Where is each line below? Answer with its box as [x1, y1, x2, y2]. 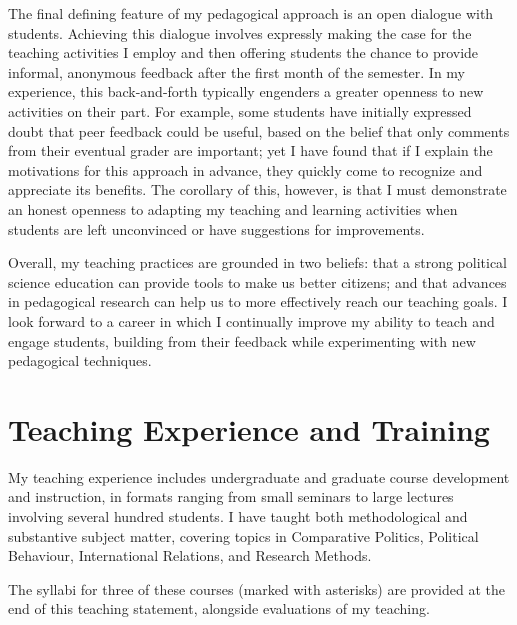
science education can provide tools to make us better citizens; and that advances [8, 271, 507, 292]
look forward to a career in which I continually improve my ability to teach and [8, 310, 495, 331]
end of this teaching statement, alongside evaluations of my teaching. [8, 598, 430, 619]
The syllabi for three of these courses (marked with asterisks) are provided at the [8, 578, 505, 599]
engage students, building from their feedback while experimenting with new [8, 330, 476, 351]
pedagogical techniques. [8, 350, 152, 371]
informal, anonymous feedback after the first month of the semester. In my [8, 61, 466, 82]
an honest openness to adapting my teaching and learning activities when [8, 198, 458, 219]
